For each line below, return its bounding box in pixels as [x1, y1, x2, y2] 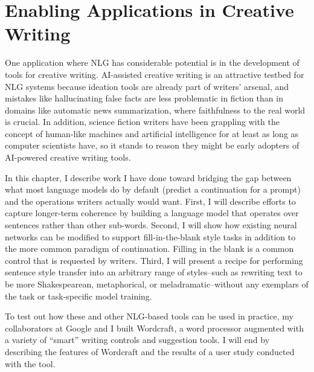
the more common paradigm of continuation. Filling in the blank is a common [5, 242, 294, 255]
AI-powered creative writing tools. [5, 151, 131, 164]
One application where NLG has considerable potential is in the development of [5, 56, 300, 69]
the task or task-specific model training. [5, 289, 152, 302]
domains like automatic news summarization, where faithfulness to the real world [5, 103, 306, 116]
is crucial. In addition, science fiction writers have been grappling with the [5, 115, 280, 128]
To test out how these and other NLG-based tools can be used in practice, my [5, 310, 293, 322]
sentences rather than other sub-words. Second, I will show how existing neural [5, 219, 297, 231]
